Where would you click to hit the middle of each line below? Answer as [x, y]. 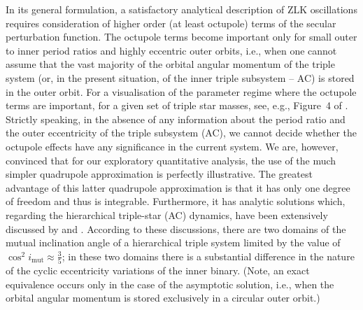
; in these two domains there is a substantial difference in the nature [208, 256]
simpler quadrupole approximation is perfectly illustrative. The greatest [159, 174]
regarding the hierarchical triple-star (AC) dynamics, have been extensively [167, 214]
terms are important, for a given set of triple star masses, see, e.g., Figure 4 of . [177, 105]
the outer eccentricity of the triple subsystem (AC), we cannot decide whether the [181, 133]
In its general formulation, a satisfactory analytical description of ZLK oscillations [181, 9]
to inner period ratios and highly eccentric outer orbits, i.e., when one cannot [171, 50]
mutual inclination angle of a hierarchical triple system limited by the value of [173, 242]
